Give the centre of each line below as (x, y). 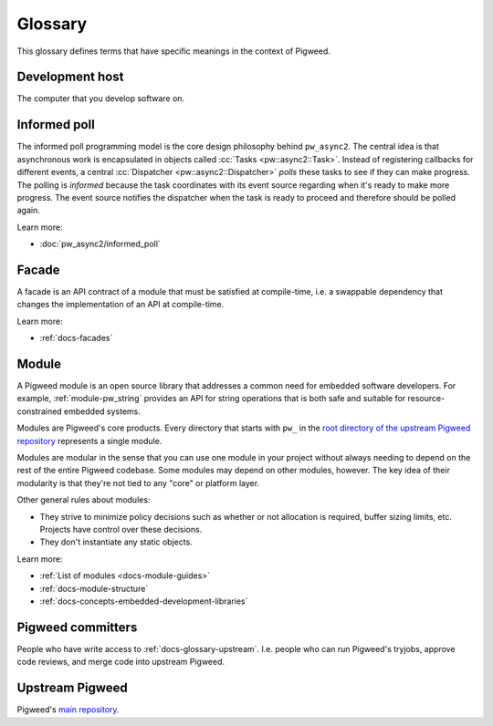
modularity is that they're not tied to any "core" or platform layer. (138, 482)
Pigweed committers (77, 627)
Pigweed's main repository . (68, 710)
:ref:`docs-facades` (76, 338)
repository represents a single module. (89, 441)
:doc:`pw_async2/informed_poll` (100, 244)
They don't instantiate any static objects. (116, 542)
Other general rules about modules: (84, 500)
